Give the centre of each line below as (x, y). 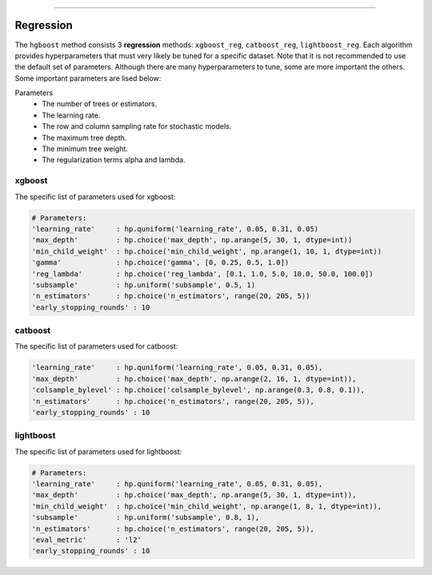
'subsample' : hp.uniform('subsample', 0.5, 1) (144, 285)
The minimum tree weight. (85, 149)
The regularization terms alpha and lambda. (114, 160)
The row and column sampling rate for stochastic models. (137, 126)
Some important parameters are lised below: (88, 78)
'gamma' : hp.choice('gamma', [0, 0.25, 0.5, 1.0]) (160, 263)
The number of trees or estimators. (100, 104)
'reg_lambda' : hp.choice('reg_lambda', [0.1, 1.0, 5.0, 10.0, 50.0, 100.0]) (202, 274)
